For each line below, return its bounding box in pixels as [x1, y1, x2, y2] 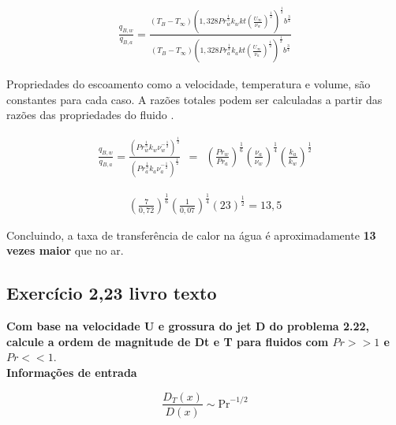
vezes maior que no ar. [6, 242, 124, 259]
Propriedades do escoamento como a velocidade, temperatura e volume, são [6, 76, 371, 92]
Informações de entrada [6, 363, 137, 380]
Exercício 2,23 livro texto [6, 281, 217, 305]
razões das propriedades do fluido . [6, 106, 174, 123]
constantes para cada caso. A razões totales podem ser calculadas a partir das [6, 91, 383, 107]
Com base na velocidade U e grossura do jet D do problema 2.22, [6, 318, 370, 334]
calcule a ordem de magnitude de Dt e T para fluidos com [6, 333, 329, 349]
